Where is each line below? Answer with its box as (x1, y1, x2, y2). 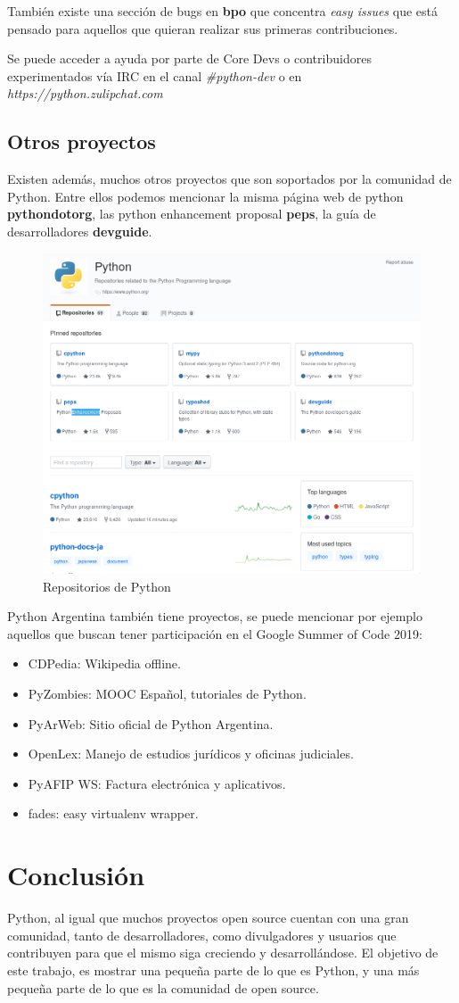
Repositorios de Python (43, 576, 171, 595)
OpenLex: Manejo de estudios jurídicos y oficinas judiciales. (28, 744, 354, 763)
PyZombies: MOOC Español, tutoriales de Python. (28, 684, 307, 703)
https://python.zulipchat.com (7, 84, 163, 103)
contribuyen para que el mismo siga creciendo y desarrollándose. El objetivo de (7, 943, 439, 962)
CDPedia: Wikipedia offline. (28, 654, 181, 673)
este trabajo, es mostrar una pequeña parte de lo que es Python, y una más (7, 960, 420, 979)
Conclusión (7, 857, 145, 893)
